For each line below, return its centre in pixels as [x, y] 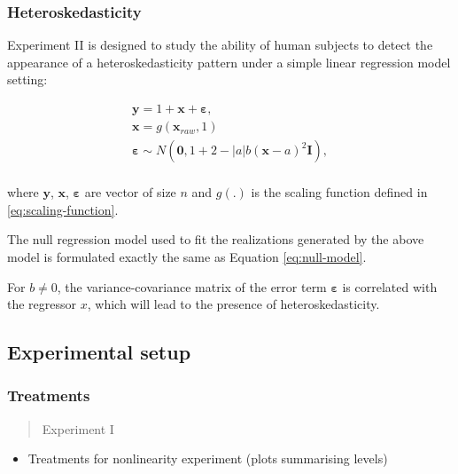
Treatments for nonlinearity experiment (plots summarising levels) [208, 458]
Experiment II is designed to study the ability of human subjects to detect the [220, 45]
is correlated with [390, 286]
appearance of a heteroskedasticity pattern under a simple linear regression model [229, 62]
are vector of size [130, 192]
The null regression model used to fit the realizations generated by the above [216, 239]
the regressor [42, 304]
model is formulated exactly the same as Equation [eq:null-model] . [187, 256]
